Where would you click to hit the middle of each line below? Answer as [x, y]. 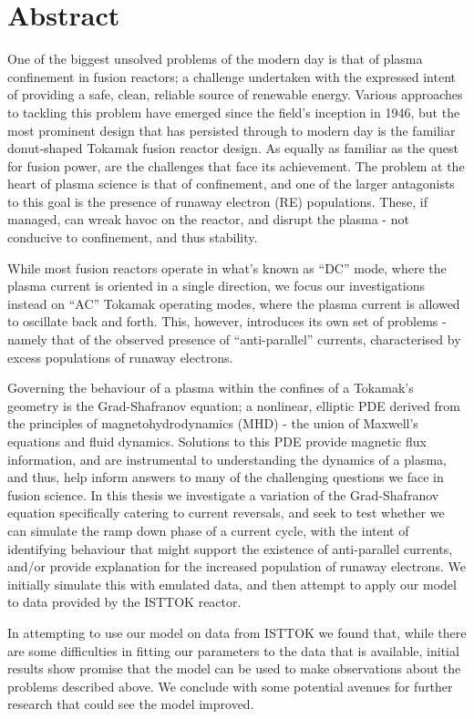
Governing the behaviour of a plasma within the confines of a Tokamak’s [211, 388]
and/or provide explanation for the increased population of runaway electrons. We [237, 566]
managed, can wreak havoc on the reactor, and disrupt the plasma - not [208, 219]
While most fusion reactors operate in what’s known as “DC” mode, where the [227, 267]
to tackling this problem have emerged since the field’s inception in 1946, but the [234, 112]
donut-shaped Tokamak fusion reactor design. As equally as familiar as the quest [233, 148]
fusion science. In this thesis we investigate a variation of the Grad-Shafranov [223, 494]
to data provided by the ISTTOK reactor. [124, 602]
